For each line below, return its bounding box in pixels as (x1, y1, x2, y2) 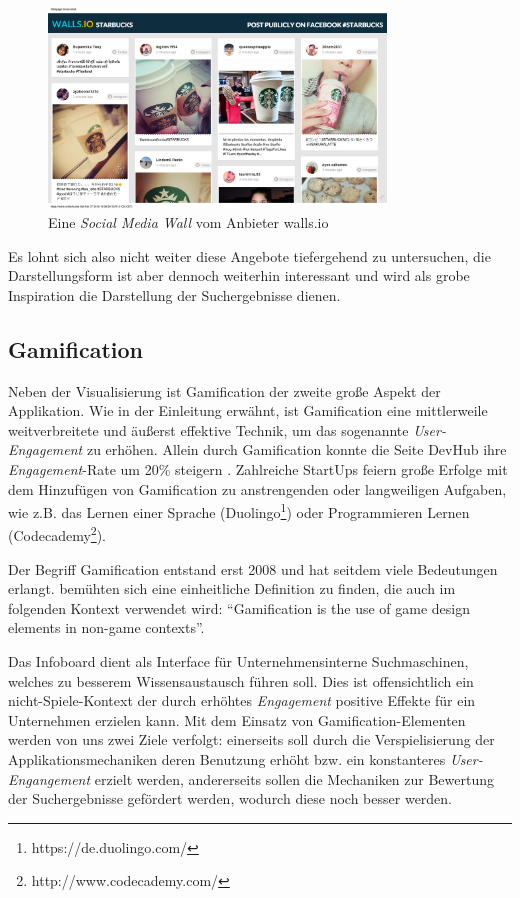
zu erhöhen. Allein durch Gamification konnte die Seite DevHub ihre (86, 439, 507, 460)
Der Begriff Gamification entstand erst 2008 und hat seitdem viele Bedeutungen (8, 558, 498, 579)
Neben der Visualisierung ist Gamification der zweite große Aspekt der (8, 380, 441, 401)
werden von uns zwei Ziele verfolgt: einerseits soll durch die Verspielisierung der (8, 729, 495, 750)
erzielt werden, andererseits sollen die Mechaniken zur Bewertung (94, 768, 495, 789)
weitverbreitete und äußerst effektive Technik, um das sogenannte (8, 419, 409, 440)
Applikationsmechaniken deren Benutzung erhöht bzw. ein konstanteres (8, 748, 446, 769)
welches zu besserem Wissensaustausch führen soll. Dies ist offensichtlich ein (8, 670, 474, 691)
